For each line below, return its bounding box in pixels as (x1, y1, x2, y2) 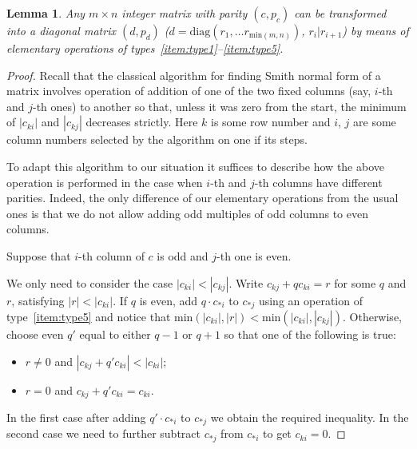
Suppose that (6, 247, 71, 264)
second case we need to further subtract (6, 425, 201, 442)
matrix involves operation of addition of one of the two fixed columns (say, (6, 82, 371, 99)
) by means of (342, 22, 409, 38)
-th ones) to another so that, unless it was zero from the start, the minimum (33, 97, 407, 114)
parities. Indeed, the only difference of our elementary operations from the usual (6, 189, 399, 206)
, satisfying (11, 292, 65, 308)
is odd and (157, 247, 208, 264)
